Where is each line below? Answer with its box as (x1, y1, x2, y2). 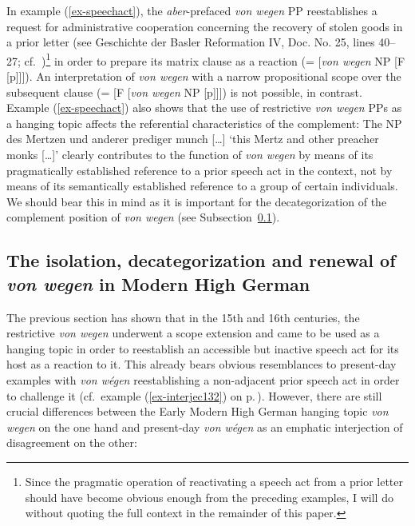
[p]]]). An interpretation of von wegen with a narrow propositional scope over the (6, 68, 401, 85)
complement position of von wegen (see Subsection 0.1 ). (6, 209, 280, 225)
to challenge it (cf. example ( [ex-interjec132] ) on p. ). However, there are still (6, 387, 382, 404)
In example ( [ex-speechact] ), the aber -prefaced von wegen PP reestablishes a (6, 2, 377, 18)
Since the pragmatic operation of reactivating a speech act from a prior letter (25, 472, 404, 489)
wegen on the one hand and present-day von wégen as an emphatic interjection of (6, 418, 403, 435)
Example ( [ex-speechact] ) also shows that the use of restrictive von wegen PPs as (6, 99, 402, 116)
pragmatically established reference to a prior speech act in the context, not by (6, 161, 393, 178)
